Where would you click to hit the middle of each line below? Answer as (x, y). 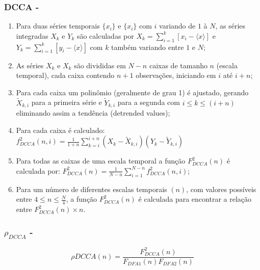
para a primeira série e (67, 102)
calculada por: (38, 170)
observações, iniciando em (176, 75)
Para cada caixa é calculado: (60, 130)
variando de (177, 26)
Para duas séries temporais (58, 26)
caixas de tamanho (178, 65)
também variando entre (148, 47)
